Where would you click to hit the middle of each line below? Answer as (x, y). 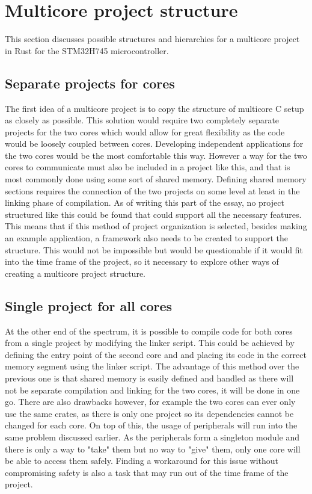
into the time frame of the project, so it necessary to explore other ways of (142, 261)
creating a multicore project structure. (75, 273)
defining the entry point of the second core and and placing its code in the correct (156, 354)
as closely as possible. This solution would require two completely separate (142, 120)
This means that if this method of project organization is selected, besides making (156, 226)
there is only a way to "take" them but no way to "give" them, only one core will (153, 449)
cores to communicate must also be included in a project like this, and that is (148, 167)
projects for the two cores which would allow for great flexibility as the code (145, 131)
